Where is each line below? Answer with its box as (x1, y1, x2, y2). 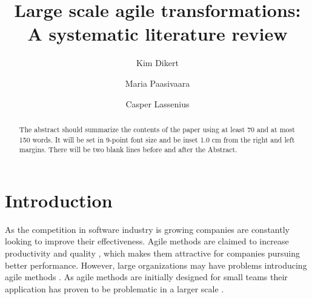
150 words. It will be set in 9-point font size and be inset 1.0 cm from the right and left (19, 134, 295, 144)
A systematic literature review (27, 21, 288, 46)
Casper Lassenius (125, 97, 190, 110)
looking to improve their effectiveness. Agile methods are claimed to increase (5, 235, 289, 247)
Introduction (5, 187, 113, 212)
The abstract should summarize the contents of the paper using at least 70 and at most (19, 124, 295, 134)
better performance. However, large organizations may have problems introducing (5, 258, 307, 271)
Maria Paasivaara (125, 76, 190, 89)
